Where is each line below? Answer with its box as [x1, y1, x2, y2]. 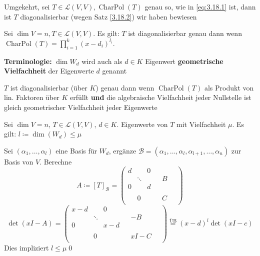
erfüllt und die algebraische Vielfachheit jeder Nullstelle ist [69, 92, 251, 102]
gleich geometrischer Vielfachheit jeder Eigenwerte [4, 101, 157, 112]
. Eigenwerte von [116, 118, 168, 129]
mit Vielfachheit [176, 118, 226, 129]
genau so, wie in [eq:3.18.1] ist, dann [144, 1, 256, 11]
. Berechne [39, 156, 72, 166]
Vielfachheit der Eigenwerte [4, 65, 94, 76]
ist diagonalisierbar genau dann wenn [128, 28, 242, 38]
